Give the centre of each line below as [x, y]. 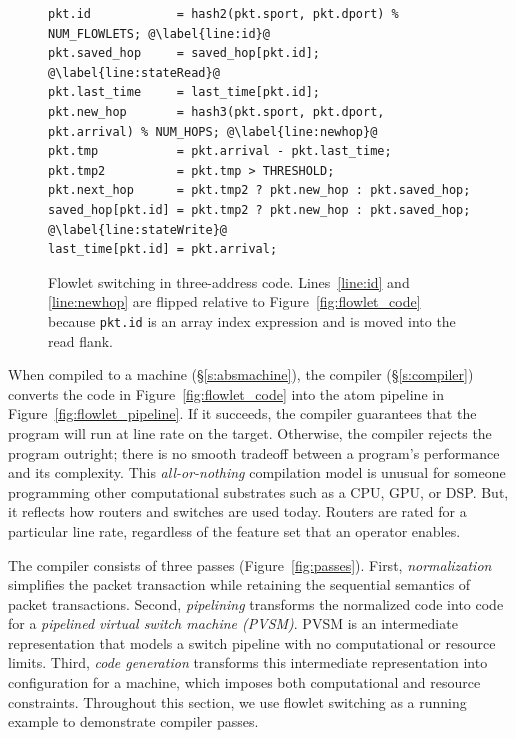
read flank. [81, 340]
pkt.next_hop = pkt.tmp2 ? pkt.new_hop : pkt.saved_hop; [259, 190]
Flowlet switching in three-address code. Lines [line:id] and [229, 281]
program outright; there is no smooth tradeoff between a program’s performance [254, 452]
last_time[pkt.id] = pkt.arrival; [163, 249]
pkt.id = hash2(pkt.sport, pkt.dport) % [223, 14]
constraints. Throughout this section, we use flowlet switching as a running [237, 701]
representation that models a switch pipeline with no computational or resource [252, 642]
